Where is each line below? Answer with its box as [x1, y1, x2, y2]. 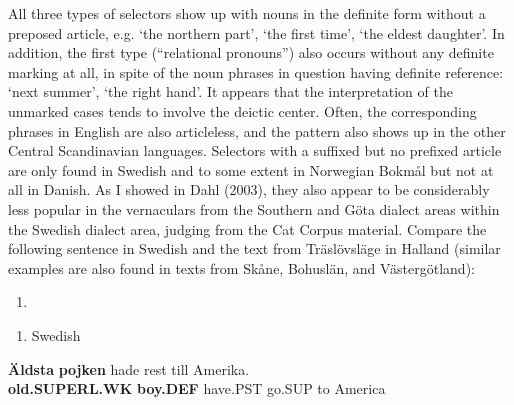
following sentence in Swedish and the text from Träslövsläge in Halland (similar [8, 238, 501, 259]
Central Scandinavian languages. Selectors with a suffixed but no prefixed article [8, 140, 502, 161]
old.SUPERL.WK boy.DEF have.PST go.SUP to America [8, 378, 386, 399]
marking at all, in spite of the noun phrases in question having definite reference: [8, 61, 504, 82]
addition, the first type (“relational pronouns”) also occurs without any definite [8, 42, 494, 63]
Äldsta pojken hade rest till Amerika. [8, 358, 250, 379]
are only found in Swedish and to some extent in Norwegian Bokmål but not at [8, 159, 494, 180]
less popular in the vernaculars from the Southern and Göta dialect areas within [8, 198, 500, 219]
